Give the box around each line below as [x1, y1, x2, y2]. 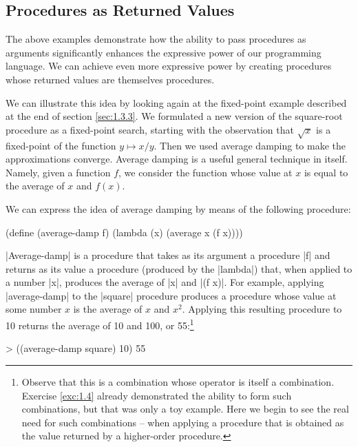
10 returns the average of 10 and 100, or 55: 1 [6, 316, 194, 332]
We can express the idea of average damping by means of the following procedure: [6, 201, 351, 216]
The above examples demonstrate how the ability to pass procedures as [6, 32, 306, 46]
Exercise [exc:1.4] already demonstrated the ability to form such [21, 388, 292, 402]
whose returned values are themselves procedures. [6, 72, 215, 86]
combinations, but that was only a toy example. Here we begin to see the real [21, 402, 349, 416]
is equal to [304, 165, 348, 179]
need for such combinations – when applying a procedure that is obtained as [21, 415, 344, 429]
